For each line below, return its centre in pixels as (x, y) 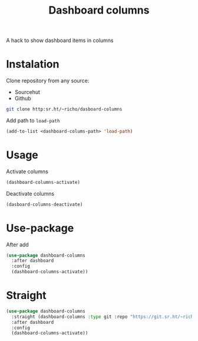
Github (23, 99)
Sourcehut (27, 92)
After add (18, 244)
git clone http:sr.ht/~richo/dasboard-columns (64, 109)
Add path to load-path (33, 121)
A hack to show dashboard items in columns (60, 40)
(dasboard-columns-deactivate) (44, 204)
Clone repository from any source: (48, 81)
